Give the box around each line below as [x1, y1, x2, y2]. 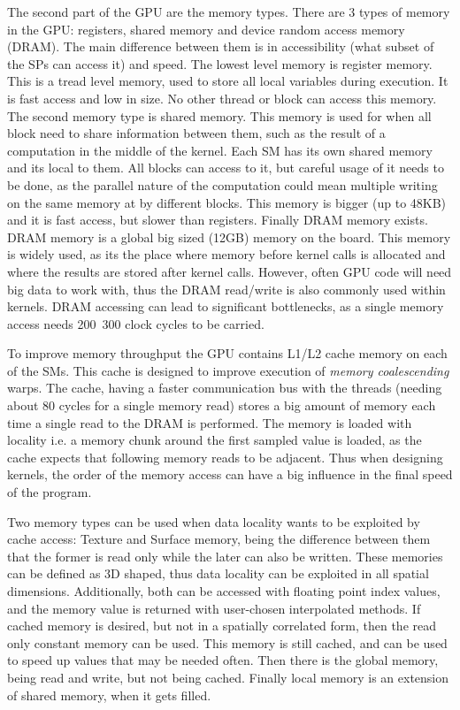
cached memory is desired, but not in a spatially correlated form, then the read [7, 616, 437, 635]
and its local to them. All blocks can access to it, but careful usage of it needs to [7, 158, 444, 177]
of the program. [7, 483, 92, 501]
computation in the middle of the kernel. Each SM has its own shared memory [7, 141, 433, 159]
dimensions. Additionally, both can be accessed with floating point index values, [7, 582, 441, 599]
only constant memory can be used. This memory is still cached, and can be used [7, 633, 448, 652]
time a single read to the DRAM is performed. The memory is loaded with [7, 413, 412, 431]
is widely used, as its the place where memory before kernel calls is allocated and [7, 245, 446, 263]
